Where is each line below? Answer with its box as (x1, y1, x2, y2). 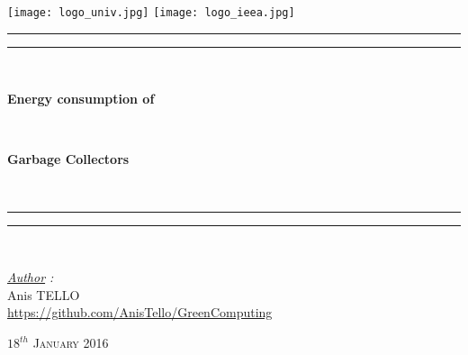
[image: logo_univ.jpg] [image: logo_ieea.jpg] (7, 6, 295, 19)
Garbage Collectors (7, 150, 130, 168)
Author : (7, 268, 54, 287)
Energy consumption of (7, 89, 155, 108)
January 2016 (32, 333, 109, 351)
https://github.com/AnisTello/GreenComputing (7, 303, 273, 322)
